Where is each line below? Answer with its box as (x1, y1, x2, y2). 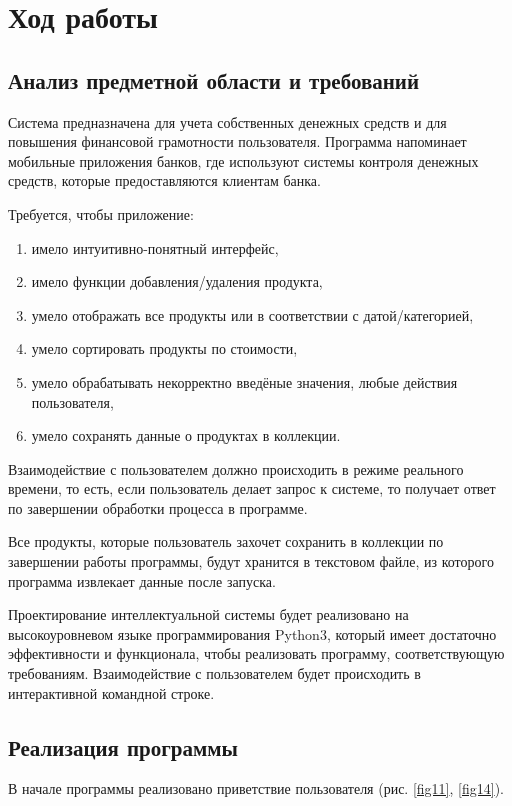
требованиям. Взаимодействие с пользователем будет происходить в (8, 663, 421, 684)
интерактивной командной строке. (8, 682, 215, 703)
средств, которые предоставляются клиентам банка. (8, 170, 321, 191)
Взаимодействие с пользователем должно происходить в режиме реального (8, 458, 464, 479)
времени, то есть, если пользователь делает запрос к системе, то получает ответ (8, 478, 496, 499)
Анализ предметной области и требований (8, 64, 420, 95)
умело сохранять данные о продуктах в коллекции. (31, 425, 341, 446)
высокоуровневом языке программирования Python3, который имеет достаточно (8, 623, 497, 644)
